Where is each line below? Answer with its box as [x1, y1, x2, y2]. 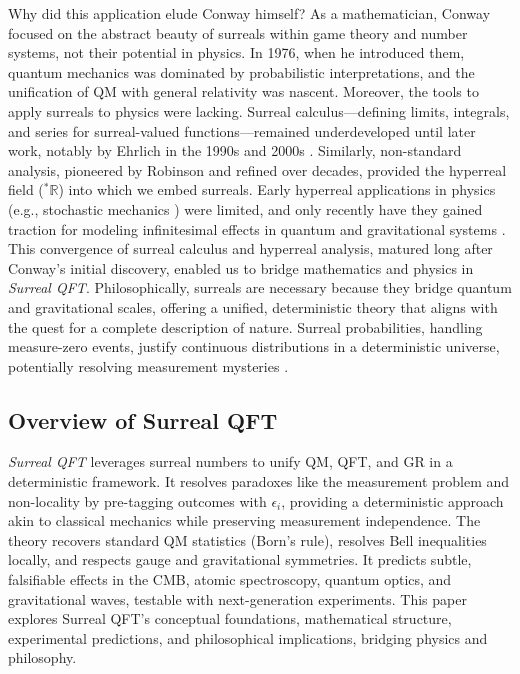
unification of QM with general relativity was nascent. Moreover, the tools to [8, 81, 479, 102]
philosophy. [8, 647, 77, 668]
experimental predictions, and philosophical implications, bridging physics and [8, 627, 488, 648]
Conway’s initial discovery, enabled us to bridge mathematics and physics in [8, 257, 474, 278]
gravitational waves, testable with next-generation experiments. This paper [8, 588, 467, 609]
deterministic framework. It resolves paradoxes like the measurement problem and [8, 471, 510, 492]
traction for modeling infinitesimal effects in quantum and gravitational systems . [8, 218, 506, 239]
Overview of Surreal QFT [8, 404, 278, 435]
